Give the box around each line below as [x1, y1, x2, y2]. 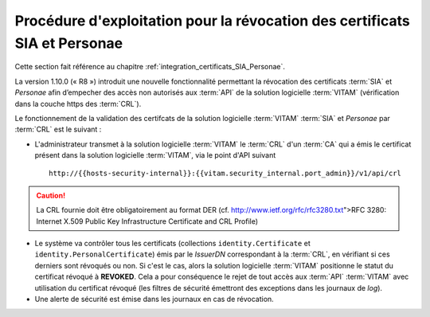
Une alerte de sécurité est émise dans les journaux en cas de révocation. [34, 294, 274, 303]
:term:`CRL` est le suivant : [14, 124, 102, 135]
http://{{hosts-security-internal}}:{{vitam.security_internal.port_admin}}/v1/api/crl [49, 169, 402, 178]
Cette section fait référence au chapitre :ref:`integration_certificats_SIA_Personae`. [14, 62, 286, 72]
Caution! [36, 190, 66, 200]
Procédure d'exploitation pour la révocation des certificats [14, 12, 410, 29]
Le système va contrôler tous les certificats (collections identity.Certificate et [34, 239, 311, 249]
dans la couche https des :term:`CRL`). [14, 99, 142, 108]
